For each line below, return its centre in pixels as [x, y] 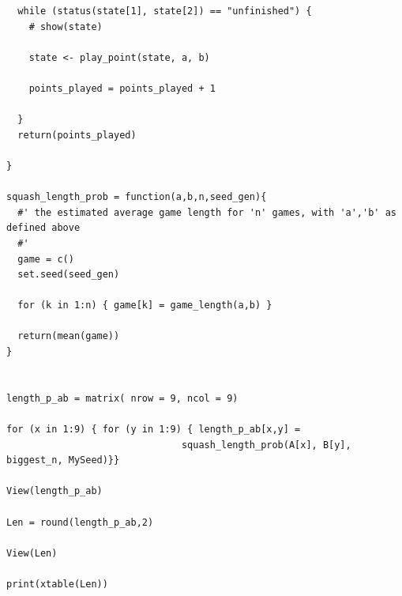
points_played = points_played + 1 [122, 88]
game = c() [46, 259]
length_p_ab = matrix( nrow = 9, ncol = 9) [122, 398]
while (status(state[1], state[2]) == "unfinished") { [165, 11]
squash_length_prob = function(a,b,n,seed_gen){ [137, 197]
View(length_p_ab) [54, 491]
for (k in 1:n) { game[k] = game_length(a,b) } [145, 306]
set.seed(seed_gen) [69, 275]
